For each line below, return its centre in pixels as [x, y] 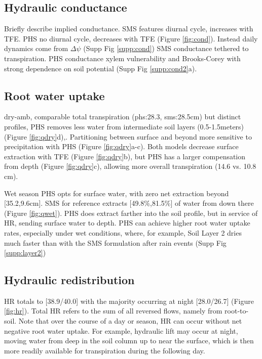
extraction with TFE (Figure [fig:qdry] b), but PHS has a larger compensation [125, 156]
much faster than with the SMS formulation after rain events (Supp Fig [115, 242]
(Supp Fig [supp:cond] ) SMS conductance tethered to [166, 48]
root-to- [237, 311]
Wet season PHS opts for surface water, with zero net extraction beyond [117, 193]
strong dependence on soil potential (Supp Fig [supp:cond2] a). [101, 68]
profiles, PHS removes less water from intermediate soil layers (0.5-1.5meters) [124, 126]
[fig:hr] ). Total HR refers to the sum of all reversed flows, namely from [113, 311]
